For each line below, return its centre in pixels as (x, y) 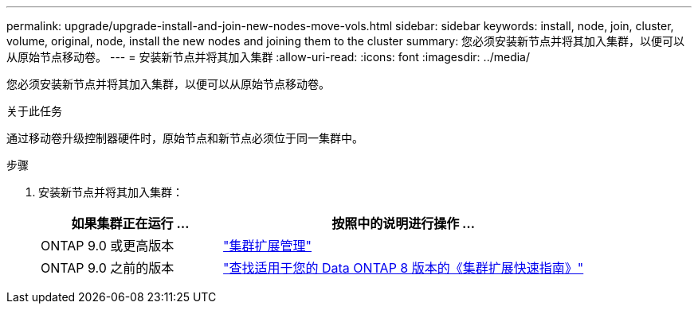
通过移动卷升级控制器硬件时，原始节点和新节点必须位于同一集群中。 (185, 138)
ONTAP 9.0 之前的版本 (108, 268)
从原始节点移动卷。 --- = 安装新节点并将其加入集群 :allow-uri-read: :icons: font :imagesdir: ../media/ (269, 57)
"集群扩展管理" (267, 246)
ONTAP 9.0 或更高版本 (108, 246)
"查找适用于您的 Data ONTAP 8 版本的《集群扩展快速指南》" (404, 268)
